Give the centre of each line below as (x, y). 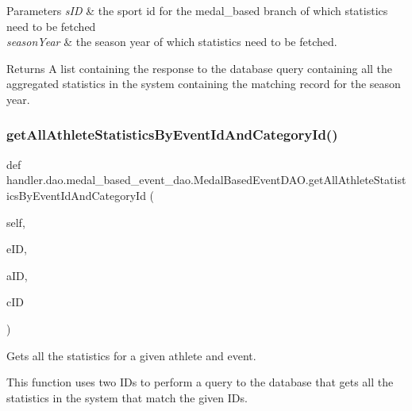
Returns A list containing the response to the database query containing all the (200, 68)
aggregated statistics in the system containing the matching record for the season (204, 84)
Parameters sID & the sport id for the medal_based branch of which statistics (197, 10)
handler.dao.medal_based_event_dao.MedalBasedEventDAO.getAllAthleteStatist (206, 180)
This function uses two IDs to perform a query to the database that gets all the (200, 382)
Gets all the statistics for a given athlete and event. (131, 355)
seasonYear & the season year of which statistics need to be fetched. (172, 42)
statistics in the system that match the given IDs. (127, 397)
